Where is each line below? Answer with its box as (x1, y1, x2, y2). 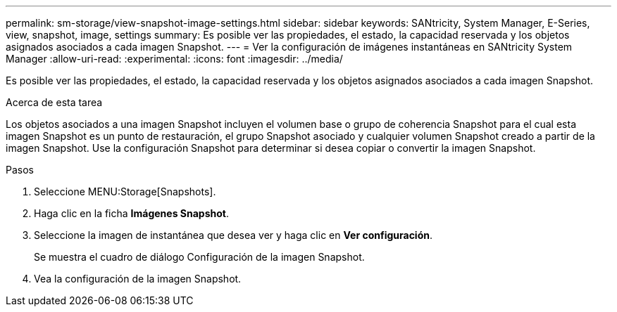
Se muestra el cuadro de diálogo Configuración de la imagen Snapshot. (34, 251, 365, 263)
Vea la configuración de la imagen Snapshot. (34, 273, 242, 285)
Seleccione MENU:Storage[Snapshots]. (34, 186, 216, 197)
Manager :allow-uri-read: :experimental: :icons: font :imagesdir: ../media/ (6, 53, 343, 65)
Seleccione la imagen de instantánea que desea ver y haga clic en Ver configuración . (34, 229, 433, 241)
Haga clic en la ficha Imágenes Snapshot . (34, 207, 229, 219)
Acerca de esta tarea (6, 96, 103, 108)
